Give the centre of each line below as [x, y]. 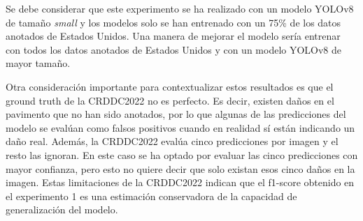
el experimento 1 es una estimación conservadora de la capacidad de [151, 196]
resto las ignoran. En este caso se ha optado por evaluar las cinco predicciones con [182, 154]
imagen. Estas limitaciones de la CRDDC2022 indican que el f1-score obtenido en [180, 182]
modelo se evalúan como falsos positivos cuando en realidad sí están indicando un [180, 127]
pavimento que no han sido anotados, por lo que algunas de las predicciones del [176, 114]
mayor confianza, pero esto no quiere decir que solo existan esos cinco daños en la [180, 168]
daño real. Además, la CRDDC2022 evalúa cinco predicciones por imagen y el [172, 141]
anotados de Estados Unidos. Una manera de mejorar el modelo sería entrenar [173, 36]
